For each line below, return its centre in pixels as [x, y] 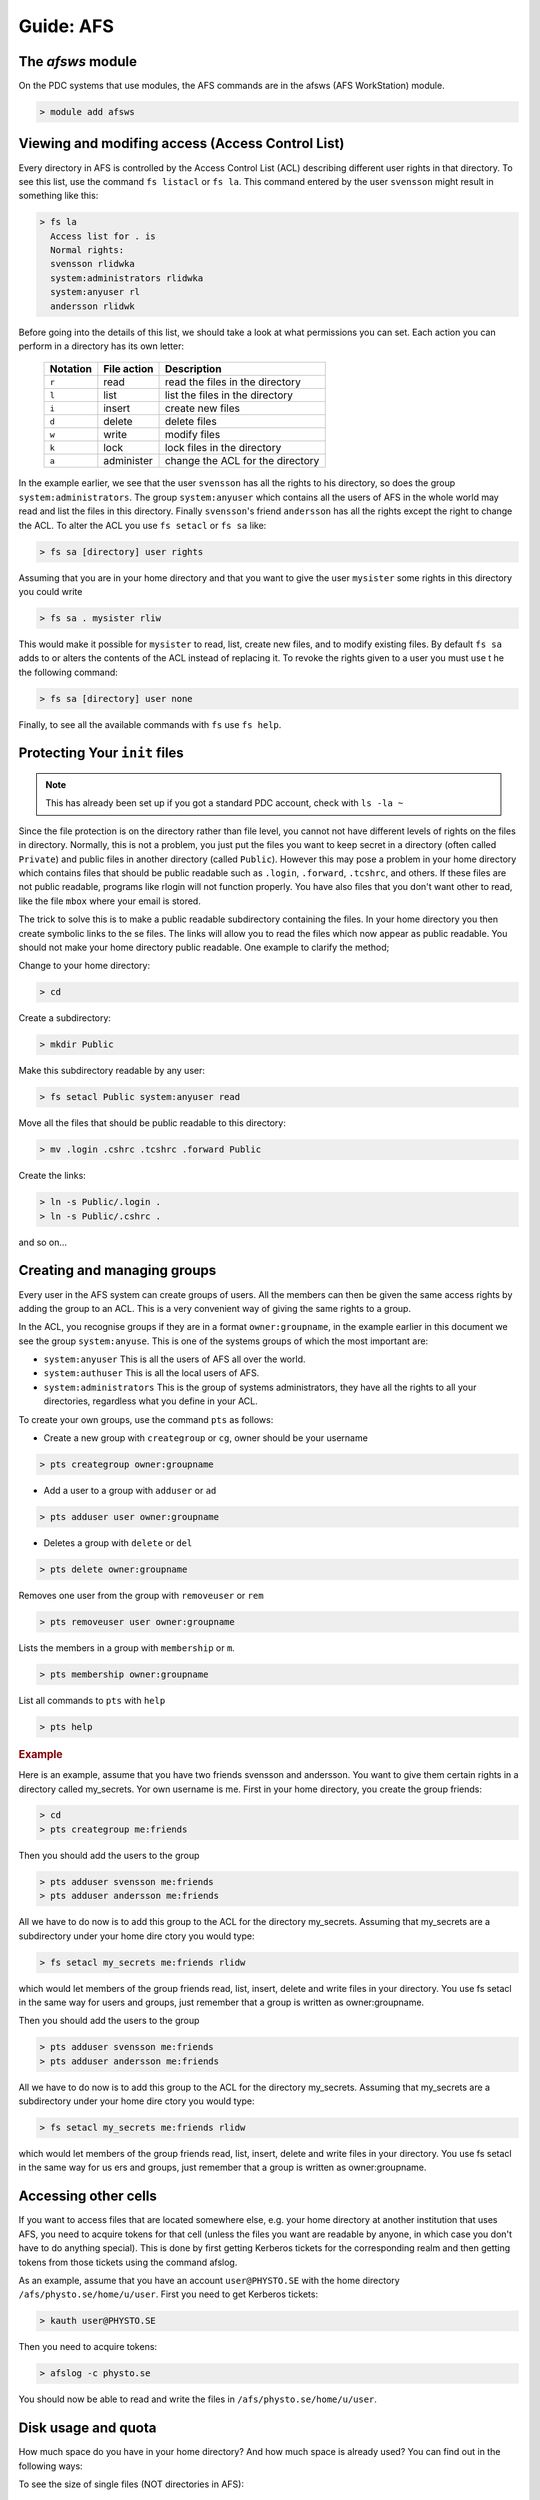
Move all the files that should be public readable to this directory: [152, 1123]
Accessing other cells [87, 2196]
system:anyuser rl [95, 292]
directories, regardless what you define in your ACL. [151, 1401]
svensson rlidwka [92, 264]
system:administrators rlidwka [127, 278]
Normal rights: [87, 250]
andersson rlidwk [92, 306]
